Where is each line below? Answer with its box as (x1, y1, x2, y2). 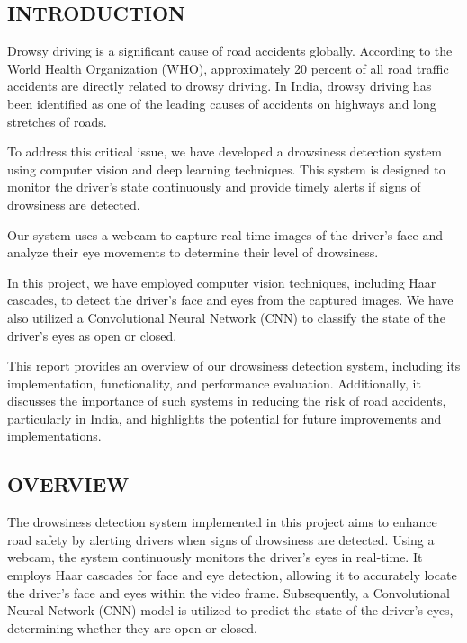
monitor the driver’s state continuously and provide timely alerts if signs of (7, 177, 421, 196)
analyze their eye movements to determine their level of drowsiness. (7, 243, 379, 262)
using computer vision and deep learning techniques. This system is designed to (7, 159, 445, 178)
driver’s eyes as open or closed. (7, 326, 177, 344)
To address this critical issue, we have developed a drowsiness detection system (7, 142, 443, 161)
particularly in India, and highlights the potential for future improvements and (7, 408, 442, 427)
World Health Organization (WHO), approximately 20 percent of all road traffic (7, 58, 449, 77)
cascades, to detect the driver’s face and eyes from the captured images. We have (7, 290, 454, 309)
